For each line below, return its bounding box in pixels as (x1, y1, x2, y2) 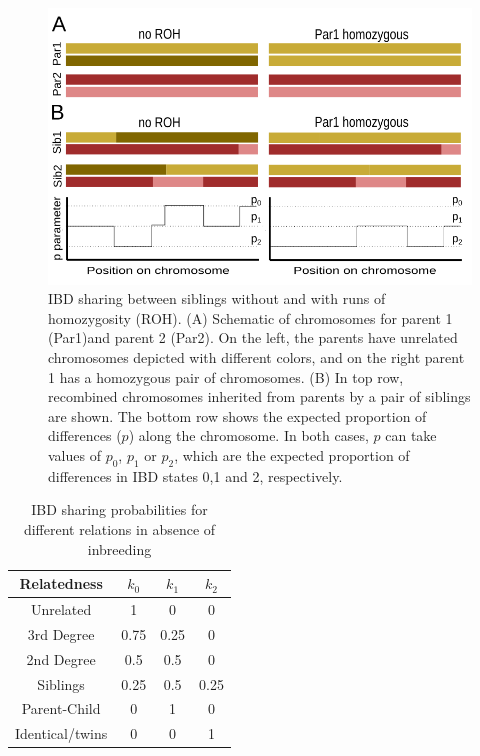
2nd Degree (26, 648, 96, 669)
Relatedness (19, 573, 103, 594)
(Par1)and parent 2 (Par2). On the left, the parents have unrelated (48, 327, 458, 348)
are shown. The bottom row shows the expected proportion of (48, 405, 427, 426)
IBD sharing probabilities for (31, 499, 208, 520)
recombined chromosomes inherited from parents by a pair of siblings (48, 386, 471, 407)
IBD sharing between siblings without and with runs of (48, 288, 386, 309)
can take (385, 425, 437, 446)
